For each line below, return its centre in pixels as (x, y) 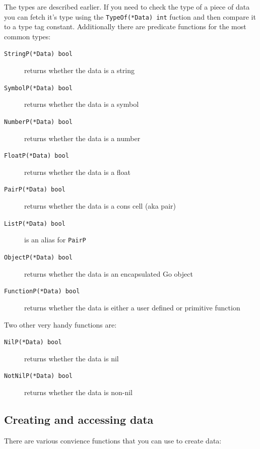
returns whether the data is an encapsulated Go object (109, 273)
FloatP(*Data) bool (37, 156)
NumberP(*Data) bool (39, 122)
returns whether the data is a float (78, 172)
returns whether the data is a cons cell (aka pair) (100, 206)
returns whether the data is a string (79, 70)
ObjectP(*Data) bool (39, 258)
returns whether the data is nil (72, 358)
